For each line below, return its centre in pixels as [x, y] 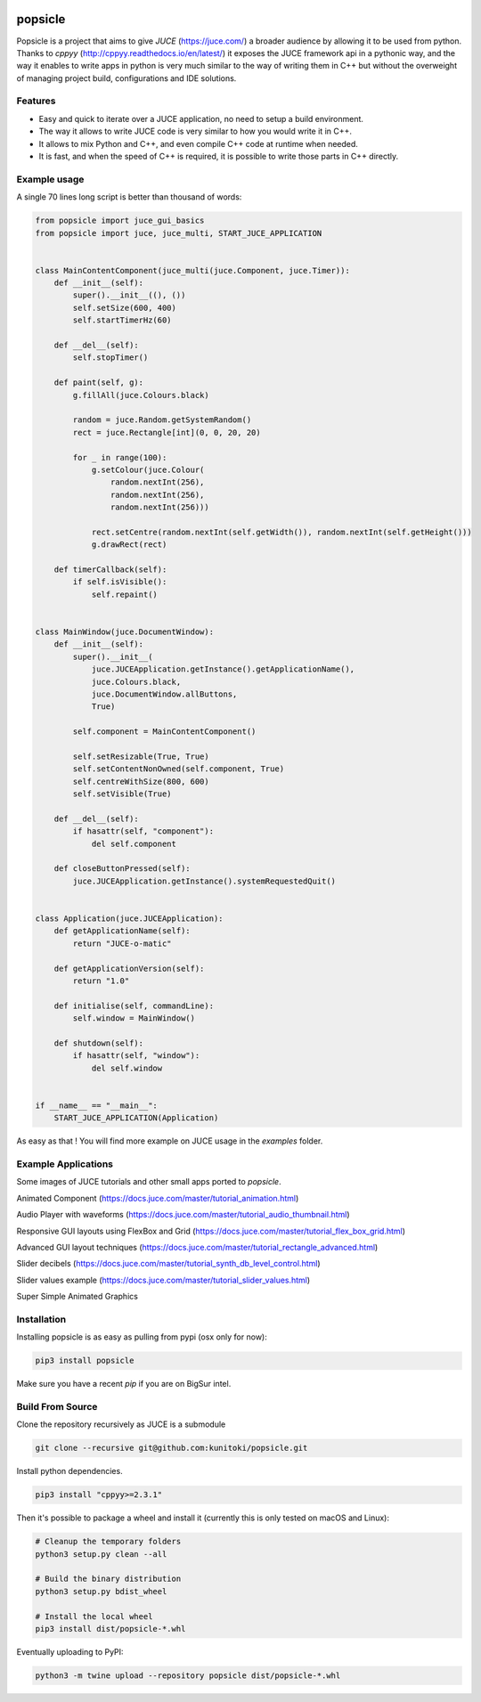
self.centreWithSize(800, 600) [141, 781]
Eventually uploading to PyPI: [70, 1652]
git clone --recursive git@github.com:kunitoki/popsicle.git [171, 1448]
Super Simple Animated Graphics [77, 1297]
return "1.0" [101, 981]
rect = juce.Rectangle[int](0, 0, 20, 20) [167, 432]
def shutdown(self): [99, 1043]
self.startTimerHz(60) [122, 320]
